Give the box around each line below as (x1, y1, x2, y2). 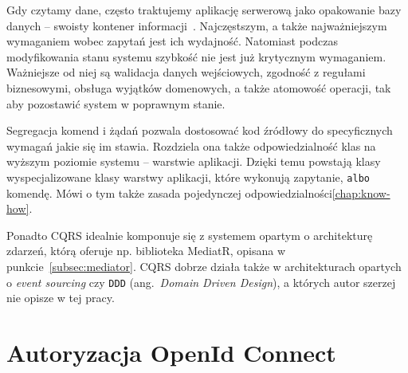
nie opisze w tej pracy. (6, 289, 115, 306)
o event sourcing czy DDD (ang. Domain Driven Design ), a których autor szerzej (6, 273, 396, 290)
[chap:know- (331, 184, 390, 201)
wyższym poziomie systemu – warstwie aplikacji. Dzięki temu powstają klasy (6, 153, 381, 170)
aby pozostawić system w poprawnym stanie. (6, 95, 226, 112)
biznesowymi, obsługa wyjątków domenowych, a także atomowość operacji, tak (6, 79, 391, 96)
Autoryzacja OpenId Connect (6, 336, 336, 368)
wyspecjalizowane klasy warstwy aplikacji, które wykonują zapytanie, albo (6, 168, 370, 185)
